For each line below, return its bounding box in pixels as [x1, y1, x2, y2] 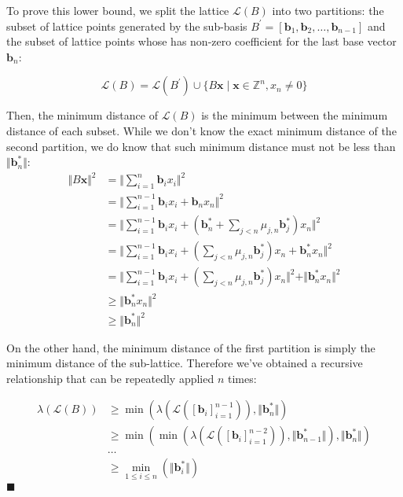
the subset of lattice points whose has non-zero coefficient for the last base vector [6, 33, 397, 50]
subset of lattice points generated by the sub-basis [6, 17, 247, 34]
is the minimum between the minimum [201, 107, 388, 123]
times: [227, 370, 257, 386]
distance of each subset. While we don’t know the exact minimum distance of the [6, 122, 397, 138]
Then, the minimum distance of [6, 107, 158, 123]
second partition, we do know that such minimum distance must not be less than [6, 138, 396, 154]
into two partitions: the [272, 2, 384, 18]
